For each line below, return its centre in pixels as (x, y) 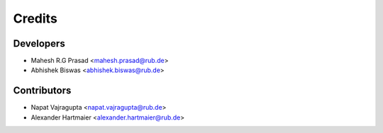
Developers (39, 44)
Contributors (42, 91)
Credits (35, 18)
